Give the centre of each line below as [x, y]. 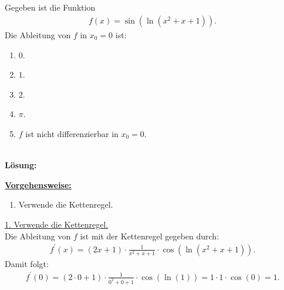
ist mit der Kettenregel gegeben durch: [150, 236]
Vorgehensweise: [38, 184]
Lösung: [21, 165]
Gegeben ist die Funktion [50, 7]
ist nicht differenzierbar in [72, 133]
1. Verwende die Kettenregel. [57, 224]
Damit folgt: [27, 263]
